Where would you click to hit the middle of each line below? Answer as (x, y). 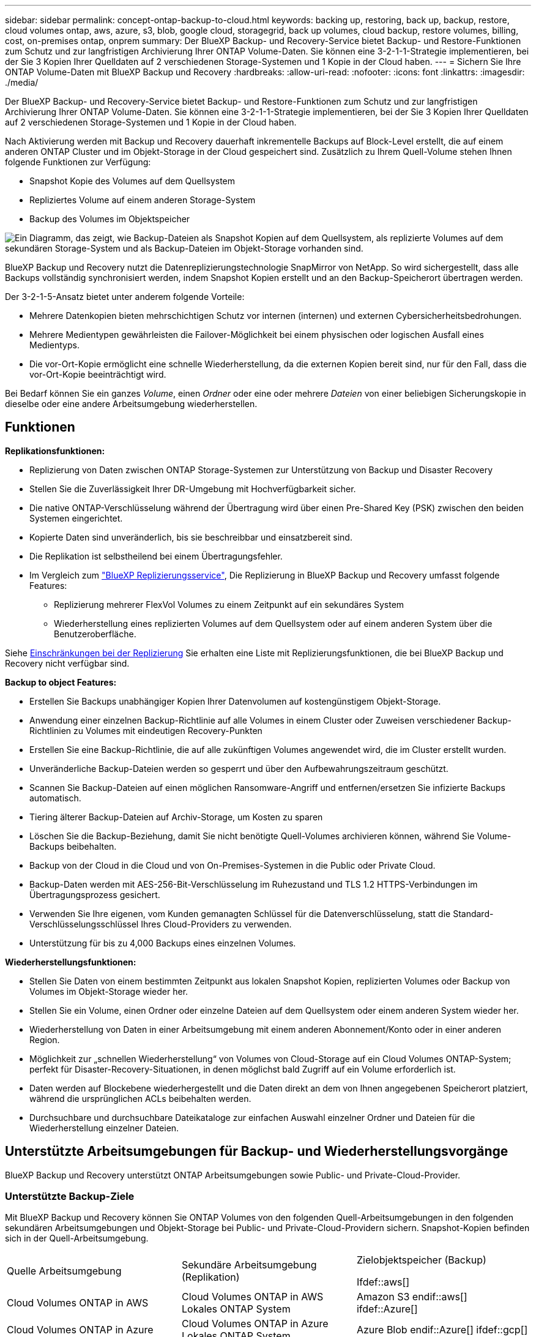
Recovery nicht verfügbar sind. (67, 663)
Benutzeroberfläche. (95, 634)
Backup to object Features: (61, 682)
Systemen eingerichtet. (76, 518)
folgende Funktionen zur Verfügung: (78, 162)
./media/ (22, 82)
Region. (45, 1039)
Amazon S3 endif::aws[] (412, 1297)
